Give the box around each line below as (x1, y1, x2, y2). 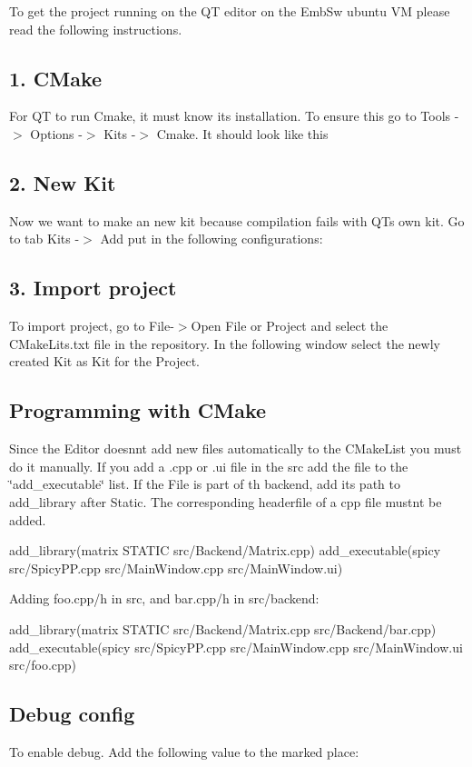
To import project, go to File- (9, 316, 174, 335)
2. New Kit (9, 168, 116, 196)
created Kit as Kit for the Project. (9, 352, 200, 371)
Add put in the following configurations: (100, 229, 323, 248)
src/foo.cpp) (9, 655, 77, 674)
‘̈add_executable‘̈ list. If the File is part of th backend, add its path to (9, 474, 400, 493)
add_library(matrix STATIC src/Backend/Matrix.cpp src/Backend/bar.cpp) (9, 619, 437, 638)
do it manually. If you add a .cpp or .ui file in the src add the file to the (9, 456, 408, 475)
